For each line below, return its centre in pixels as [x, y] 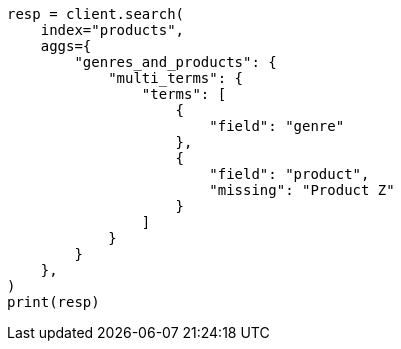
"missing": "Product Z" [302, 190]
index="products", [112, 30]
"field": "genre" [277, 126]
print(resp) [53, 302]
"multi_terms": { [176, 78]
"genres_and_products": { [175, 62]
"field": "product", [289, 174]
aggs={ [66, 46]
